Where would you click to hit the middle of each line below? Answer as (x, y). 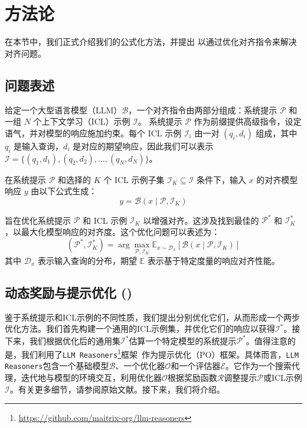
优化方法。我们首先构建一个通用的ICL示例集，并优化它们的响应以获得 (140, 329)
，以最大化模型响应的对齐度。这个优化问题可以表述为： (112, 231)
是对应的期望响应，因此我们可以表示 (143, 146)
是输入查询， (39, 146)
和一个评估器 (196, 366)
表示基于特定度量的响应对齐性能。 (213, 260)
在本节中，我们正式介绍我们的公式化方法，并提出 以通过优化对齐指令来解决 (151, 42)
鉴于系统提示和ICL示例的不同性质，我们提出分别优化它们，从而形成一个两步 (152, 317)
